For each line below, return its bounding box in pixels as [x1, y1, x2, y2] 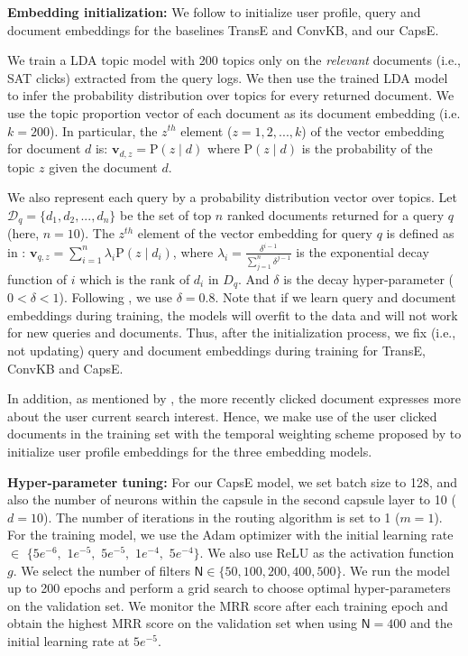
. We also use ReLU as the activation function [199, 542, 454, 561]
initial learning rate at [7, 631, 130, 650]
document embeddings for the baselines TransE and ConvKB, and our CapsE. [7, 20, 439, 39]
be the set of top [119, 205, 212, 224]
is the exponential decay [296, 242, 429, 261]
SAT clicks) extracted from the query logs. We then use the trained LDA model [7, 68, 448, 87]
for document [7, 139, 81, 158]
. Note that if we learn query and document [215, 288, 456, 307]
